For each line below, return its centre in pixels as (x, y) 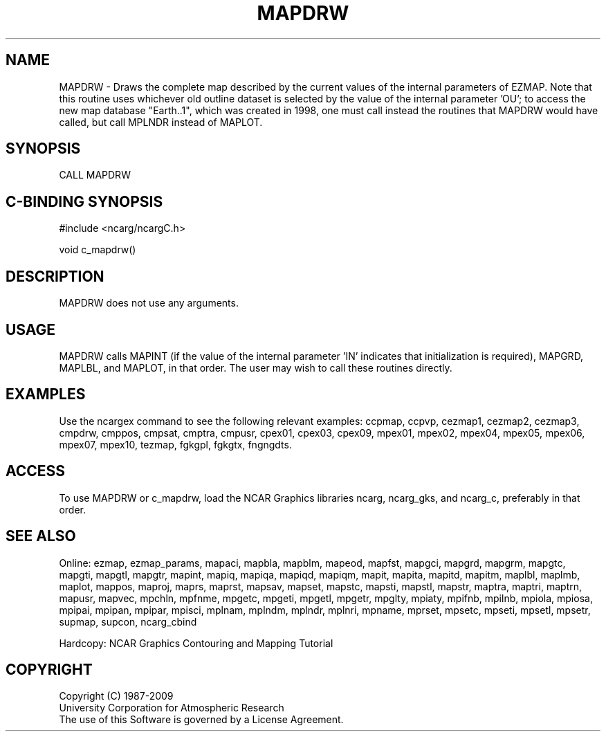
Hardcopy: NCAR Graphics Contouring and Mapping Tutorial (196, 643)
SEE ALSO (41, 536)
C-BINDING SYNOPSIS (84, 201)
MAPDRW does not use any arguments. (149, 303)
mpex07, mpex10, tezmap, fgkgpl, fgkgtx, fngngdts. (175, 444)
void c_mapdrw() (98, 250)
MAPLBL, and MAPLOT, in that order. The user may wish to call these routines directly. (256, 367)
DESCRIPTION (55, 276)
